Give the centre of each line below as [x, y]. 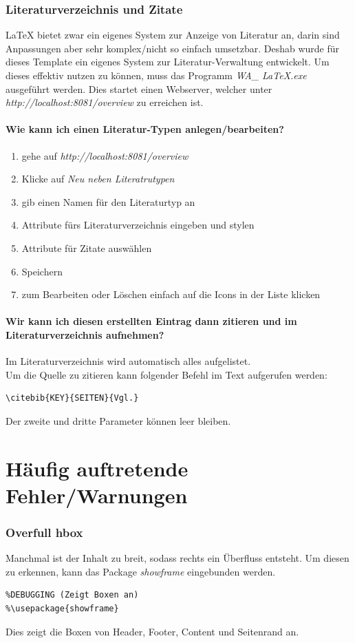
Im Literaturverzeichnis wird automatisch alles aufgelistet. [128, 361]
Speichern [42, 271]
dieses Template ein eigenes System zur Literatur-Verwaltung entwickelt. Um [168, 62]
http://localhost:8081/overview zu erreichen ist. [105, 102]
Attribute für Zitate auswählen [87, 247]
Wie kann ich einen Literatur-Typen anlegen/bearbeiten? [145, 129]
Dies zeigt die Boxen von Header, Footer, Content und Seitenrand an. [152, 631]
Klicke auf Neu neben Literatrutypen [98, 179]
